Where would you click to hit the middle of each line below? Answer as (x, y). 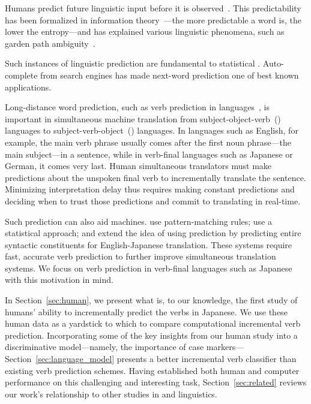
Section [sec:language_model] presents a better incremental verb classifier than (151, 359)
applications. (28, 87)
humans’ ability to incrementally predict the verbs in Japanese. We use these (146, 311)
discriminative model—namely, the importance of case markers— (125, 347)
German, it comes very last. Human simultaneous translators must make (138, 166)
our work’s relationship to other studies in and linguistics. (111, 394)
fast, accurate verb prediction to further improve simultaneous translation (140, 256)
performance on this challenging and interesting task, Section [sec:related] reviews (156, 382)
